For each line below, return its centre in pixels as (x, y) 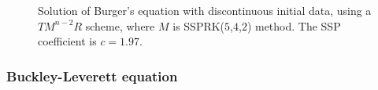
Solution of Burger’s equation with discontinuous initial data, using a (205, 10)
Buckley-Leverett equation (92, 76)
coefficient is (67, 41)
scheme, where (120, 25)
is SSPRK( (199, 25)
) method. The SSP (294, 25)
